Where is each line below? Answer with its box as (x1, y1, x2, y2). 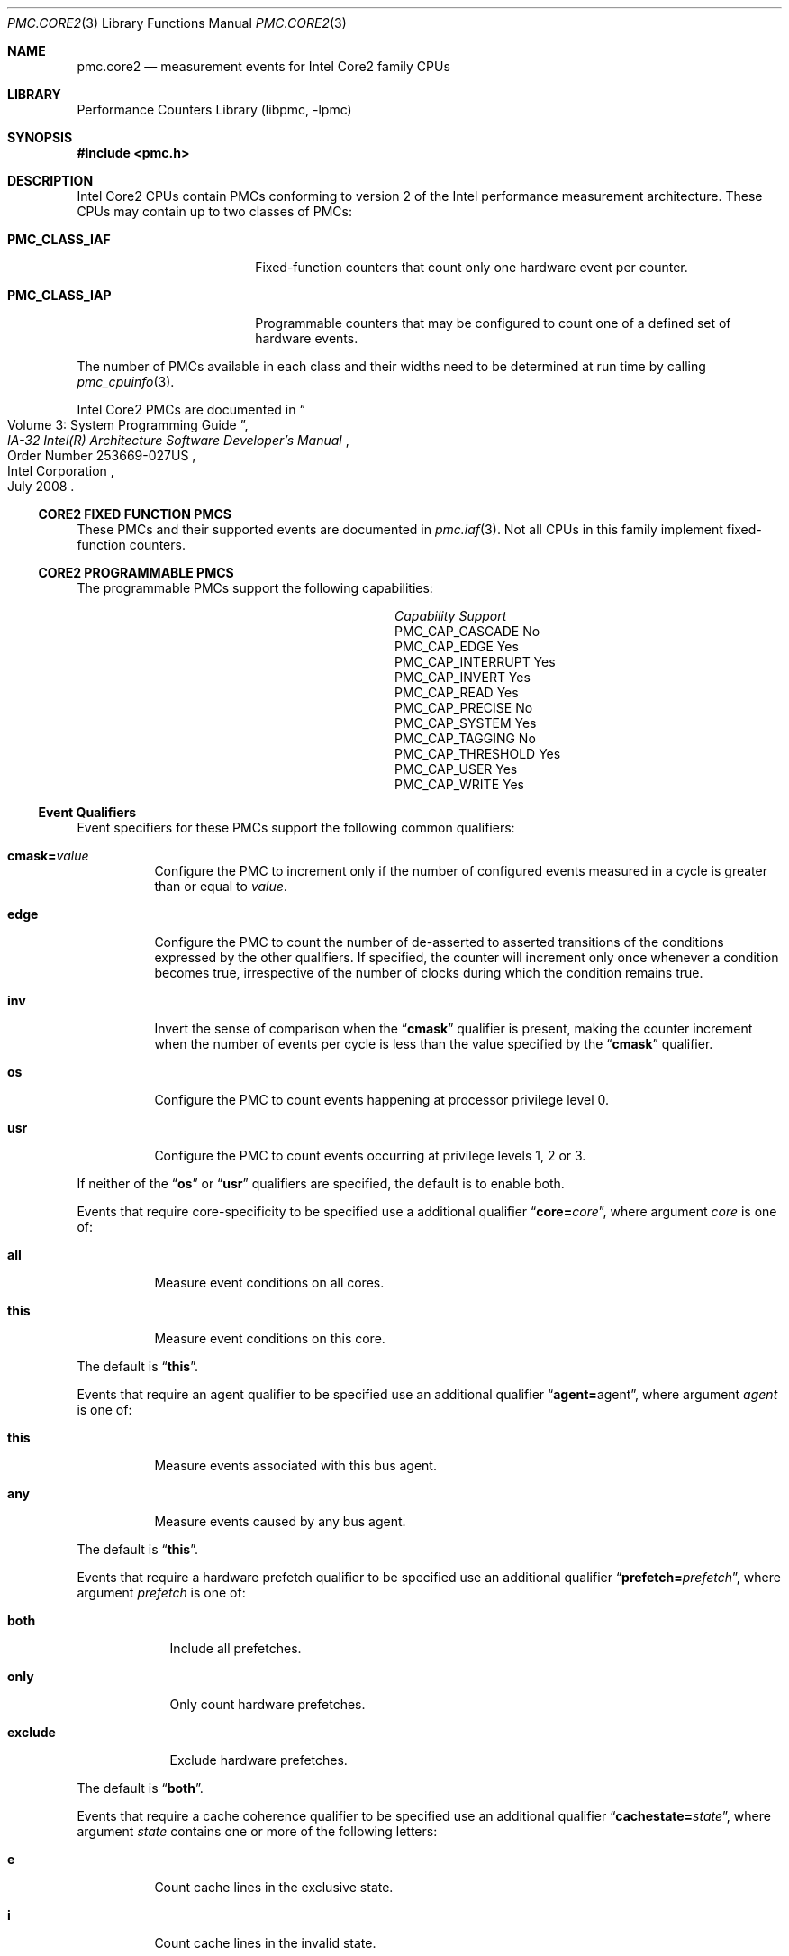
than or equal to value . (154, 878, 287, 894)
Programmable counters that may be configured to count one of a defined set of (255, 315, 731, 331)
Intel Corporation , (7, 463, 114, 478)
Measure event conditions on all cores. (154, 1275, 385, 1290)
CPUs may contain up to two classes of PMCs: (77, 204, 352, 219)
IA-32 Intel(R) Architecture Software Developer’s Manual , (7, 432, 349, 448)
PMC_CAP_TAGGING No (394, 731, 536, 746)
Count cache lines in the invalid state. (154, 1935, 376, 1951)
